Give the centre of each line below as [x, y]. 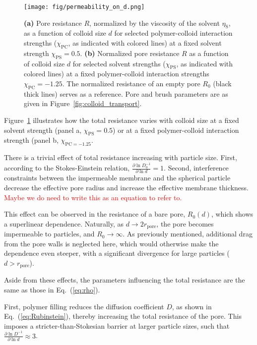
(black [222, 84]
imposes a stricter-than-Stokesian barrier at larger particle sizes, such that [117, 325]
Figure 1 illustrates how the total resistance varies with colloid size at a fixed [122, 120]
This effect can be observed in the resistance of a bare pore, [95, 214]
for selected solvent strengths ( [119, 63]
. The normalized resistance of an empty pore [131, 84]
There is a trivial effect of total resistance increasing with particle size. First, [121, 157]
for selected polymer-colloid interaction [173, 33]
